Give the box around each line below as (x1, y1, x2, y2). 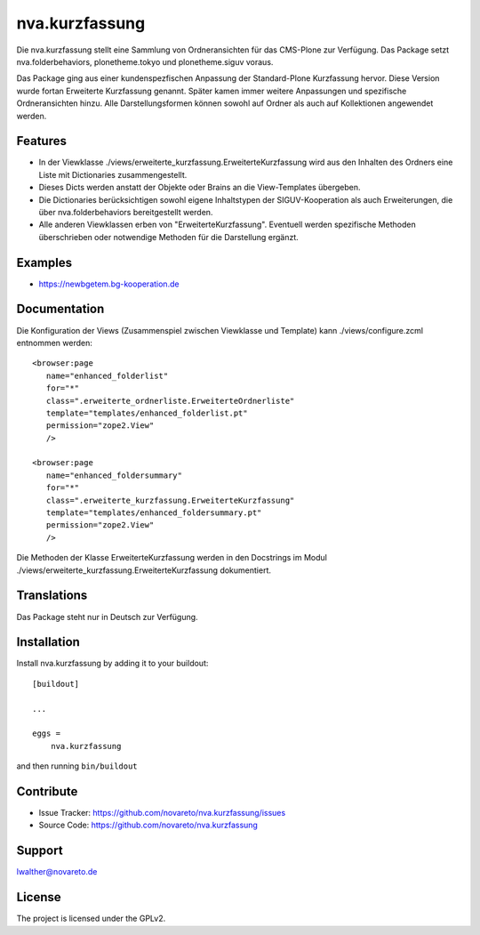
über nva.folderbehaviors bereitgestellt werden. (38, 206, 213, 217)
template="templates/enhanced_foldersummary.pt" (45, 508, 262, 518)
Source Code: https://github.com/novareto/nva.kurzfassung (38, 819, 258, 831)
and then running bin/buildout (16, 761, 138, 771)
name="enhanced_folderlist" (45, 370, 169, 381)
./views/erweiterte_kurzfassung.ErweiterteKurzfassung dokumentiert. (16, 565, 271, 576)
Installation (16, 634, 80, 649)
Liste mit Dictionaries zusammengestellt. (38, 169, 188, 180)
